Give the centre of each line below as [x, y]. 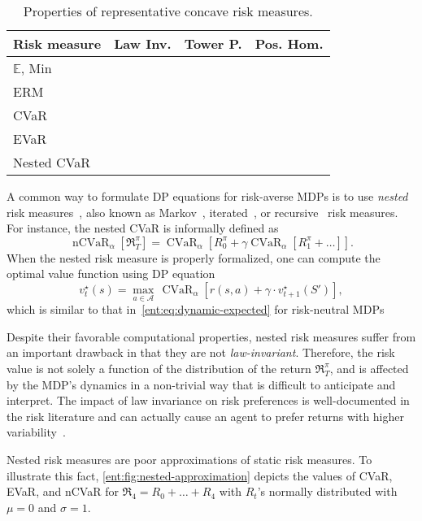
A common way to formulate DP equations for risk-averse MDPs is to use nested [207, 196]
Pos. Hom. [289, 43]
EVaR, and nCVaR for [63, 491]
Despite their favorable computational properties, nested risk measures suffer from [211, 336]
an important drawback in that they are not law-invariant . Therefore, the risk [201, 352]
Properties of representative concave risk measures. [168, 11]
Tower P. [213, 43]
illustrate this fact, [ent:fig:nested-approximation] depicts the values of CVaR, [200, 475]
